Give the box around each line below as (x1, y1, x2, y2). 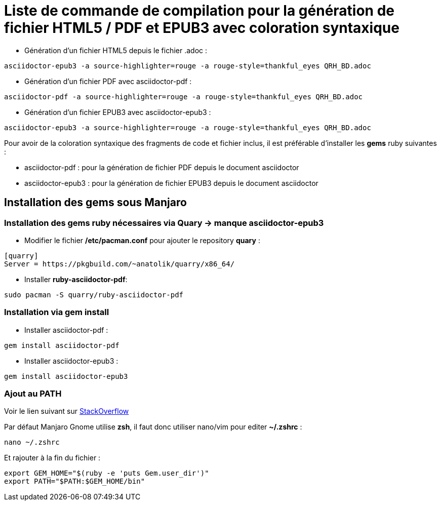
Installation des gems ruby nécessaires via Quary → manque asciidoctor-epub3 (4, 217, 324, 228)
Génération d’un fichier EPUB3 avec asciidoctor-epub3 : (24, 107, 211, 116)
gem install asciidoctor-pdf (4, 341, 119, 349)
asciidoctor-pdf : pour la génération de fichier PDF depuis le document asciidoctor (24, 163, 299, 172)
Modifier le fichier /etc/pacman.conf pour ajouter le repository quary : (24, 236, 260, 245)
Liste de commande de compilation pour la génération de (4, 2, 394, 19)
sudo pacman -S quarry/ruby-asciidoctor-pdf (4, 290, 184, 299)
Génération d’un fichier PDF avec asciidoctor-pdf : (24, 76, 192, 86)
